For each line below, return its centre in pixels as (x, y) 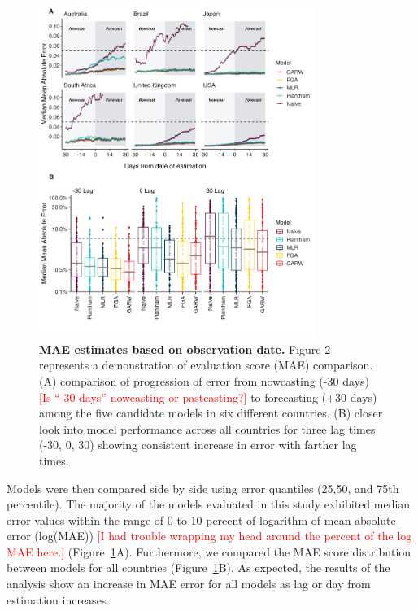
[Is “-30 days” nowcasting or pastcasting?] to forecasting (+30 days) (208, 397)
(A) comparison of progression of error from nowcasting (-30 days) (204, 380)
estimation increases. (58, 599)
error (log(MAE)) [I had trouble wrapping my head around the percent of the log (209, 536)
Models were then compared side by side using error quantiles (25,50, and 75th (203, 488)
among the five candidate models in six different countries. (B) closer (211, 413)
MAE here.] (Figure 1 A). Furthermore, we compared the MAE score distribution (209, 551)
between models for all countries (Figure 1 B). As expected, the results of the (198, 567)
